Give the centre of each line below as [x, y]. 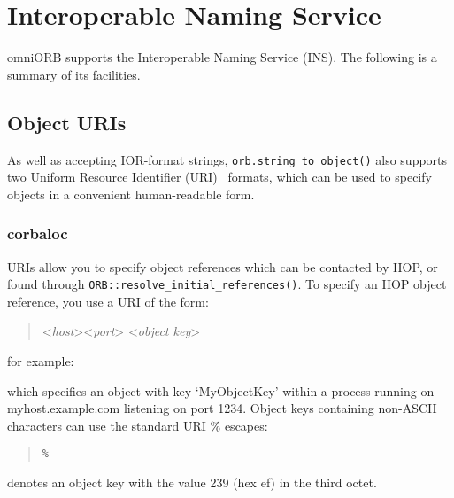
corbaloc [38, 233]
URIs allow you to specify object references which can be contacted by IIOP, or [223, 266]
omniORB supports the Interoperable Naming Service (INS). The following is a [222, 57]
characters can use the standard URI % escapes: [138, 425]
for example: [41, 361]
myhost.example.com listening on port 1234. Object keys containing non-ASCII [222, 408]
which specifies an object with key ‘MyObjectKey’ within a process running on [221, 390]
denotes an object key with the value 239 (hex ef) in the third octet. [192, 482]
